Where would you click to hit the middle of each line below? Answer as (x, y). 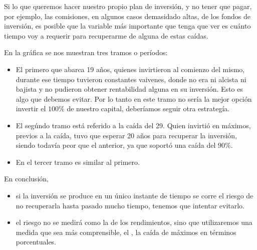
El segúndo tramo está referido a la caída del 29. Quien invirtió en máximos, (133, 125)
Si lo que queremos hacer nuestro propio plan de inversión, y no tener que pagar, (128, 6)
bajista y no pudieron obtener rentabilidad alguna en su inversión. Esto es (129, 89)
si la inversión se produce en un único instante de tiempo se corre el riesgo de (135, 195)
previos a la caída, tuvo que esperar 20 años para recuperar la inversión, (126, 135)
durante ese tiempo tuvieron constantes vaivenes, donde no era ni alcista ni (131, 79)
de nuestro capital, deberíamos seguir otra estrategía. (148, 108)
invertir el (31, 108)
